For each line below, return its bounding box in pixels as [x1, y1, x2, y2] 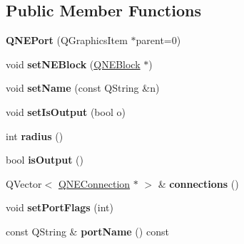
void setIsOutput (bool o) [6, 104, 126, 119]
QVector [6, 176, 42, 191]
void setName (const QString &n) [6, 80, 160, 95]
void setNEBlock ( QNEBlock [6, 56, 141, 71]
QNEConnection [58, 176, 131, 191]
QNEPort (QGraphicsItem [6, 33, 128, 48]
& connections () [158, 176, 239, 191]
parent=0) [136, 33, 181, 48]
